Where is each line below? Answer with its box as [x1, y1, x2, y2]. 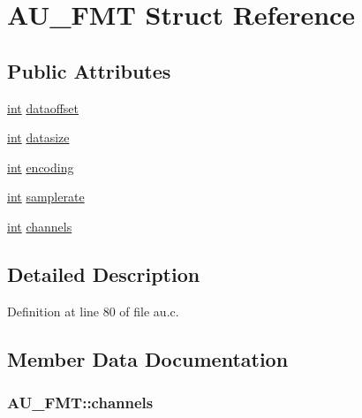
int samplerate [7, 187, 85, 206]
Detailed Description [7, 260, 200, 287]
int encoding [7, 157, 74, 176]
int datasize [7, 128, 70, 147]
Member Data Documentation [7, 345, 289, 372]
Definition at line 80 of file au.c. [7, 301, 179, 320]
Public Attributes [7, 57, 171, 84]
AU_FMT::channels [7, 391, 154, 414]
